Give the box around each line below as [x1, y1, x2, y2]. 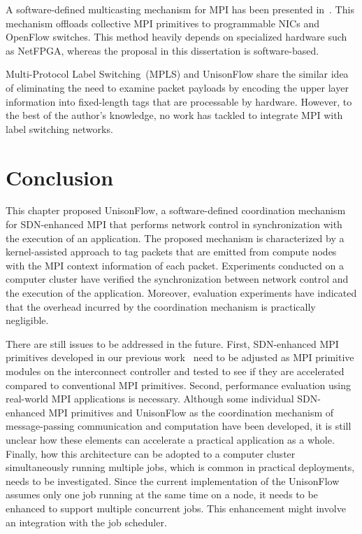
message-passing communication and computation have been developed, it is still [6, 419, 352, 433]
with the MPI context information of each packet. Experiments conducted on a [6, 258, 344, 272]
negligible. [6, 313, 49, 328]
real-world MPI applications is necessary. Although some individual [6, 391, 294, 406]
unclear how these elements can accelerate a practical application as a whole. [6, 432, 335, 447]
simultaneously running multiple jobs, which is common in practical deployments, [6, 460, 355, 475]
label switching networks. [6, 121, 113, 136]
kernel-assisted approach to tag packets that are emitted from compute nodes [6, 244, 337, 259]
